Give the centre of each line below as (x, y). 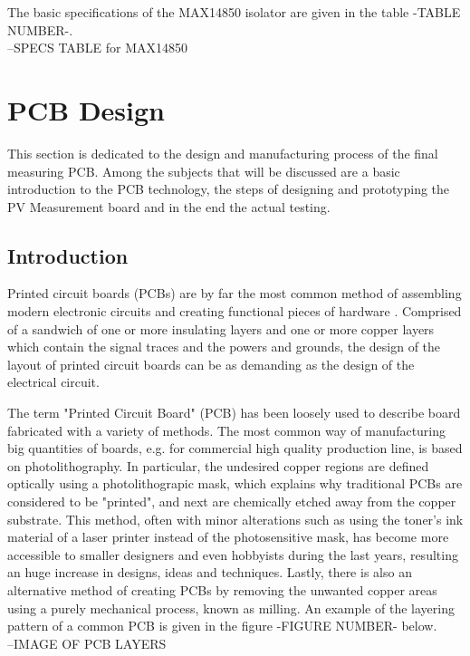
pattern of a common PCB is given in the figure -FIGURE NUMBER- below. (222, 626)
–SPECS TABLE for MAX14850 (97, 48)
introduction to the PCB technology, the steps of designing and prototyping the (229, 189)
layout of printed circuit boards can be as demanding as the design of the (211, 364)
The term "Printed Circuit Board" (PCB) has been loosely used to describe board (234, 413)
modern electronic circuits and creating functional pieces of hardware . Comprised (235, 311)
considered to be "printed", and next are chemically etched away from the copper (232, 502)
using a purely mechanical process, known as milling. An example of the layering (231, 608)
